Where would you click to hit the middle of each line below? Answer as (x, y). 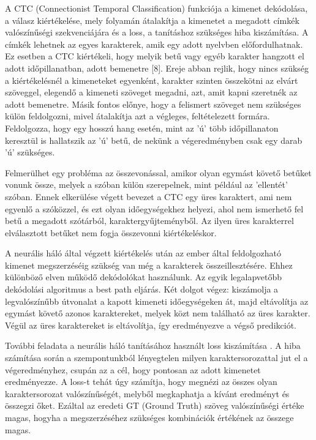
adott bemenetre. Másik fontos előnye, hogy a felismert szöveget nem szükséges (153, 104)
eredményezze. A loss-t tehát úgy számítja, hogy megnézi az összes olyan (141, 382)
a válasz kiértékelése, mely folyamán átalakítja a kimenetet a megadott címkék (152, 20)
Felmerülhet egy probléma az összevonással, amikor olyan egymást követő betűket (158, 172)
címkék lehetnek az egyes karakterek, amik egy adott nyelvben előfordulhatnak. (154, 44)
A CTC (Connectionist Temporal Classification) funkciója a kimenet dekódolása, (156, 8)
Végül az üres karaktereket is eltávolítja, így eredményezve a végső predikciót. (151, 325)
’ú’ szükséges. (30, 152)
